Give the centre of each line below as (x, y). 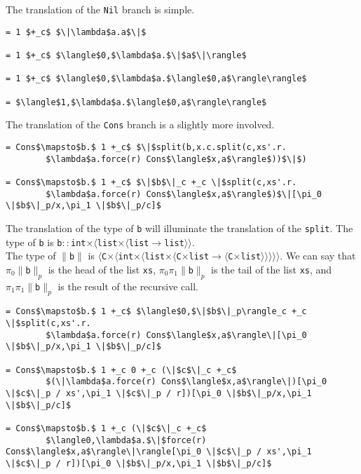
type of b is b (34, 242)
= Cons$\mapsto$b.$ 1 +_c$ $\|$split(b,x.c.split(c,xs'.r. (146, 147)
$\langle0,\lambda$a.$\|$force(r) (126, 440)
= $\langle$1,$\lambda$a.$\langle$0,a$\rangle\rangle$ (136, 102)
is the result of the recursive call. (128, 286)
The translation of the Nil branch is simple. (100, 9)
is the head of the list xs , (102, 269)
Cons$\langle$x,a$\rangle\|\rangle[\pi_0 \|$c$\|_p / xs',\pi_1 (159, 452)
